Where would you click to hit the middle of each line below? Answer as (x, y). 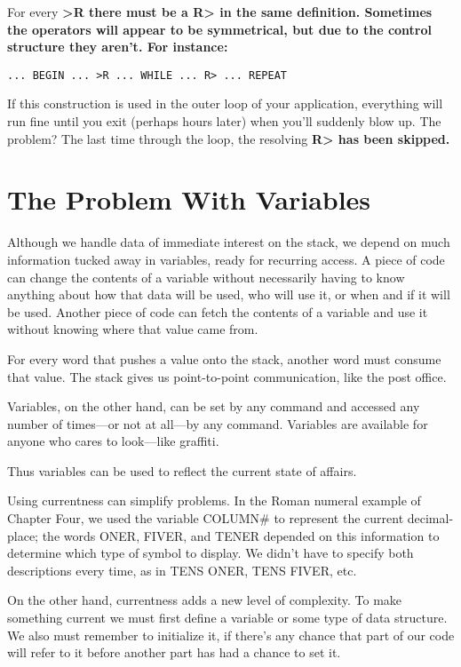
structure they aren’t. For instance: (118, 47)
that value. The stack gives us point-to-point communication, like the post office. (227, 376)
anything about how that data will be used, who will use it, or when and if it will (229, 294)
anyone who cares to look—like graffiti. (113, 441)
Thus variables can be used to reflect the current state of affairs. (182, 470)
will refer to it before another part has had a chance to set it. (174, 652)
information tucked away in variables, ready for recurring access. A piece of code (226, 259)
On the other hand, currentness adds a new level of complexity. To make (205, 600)
